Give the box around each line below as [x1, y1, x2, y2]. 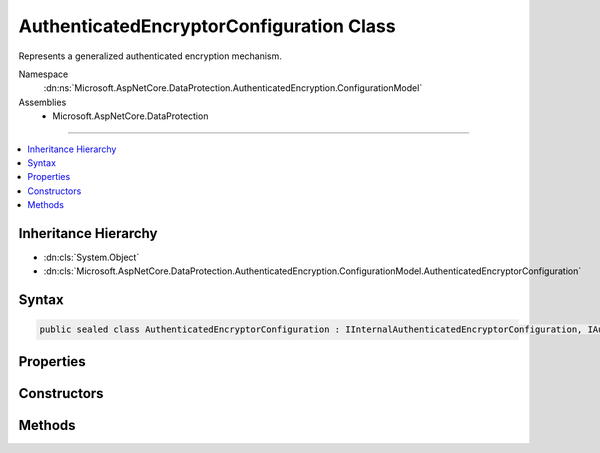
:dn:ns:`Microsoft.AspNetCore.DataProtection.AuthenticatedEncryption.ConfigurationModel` [43, 82, 423, 94]
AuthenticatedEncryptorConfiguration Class [18, 15, 396, 37]
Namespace [18, 68, 69, 80]
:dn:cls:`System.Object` [43, 251, 140, 263]
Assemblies [18, 96, 67, 108]
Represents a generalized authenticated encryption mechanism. [18, 50, 282, 62]
